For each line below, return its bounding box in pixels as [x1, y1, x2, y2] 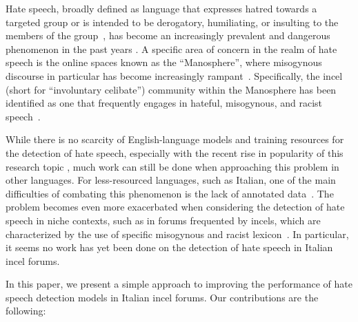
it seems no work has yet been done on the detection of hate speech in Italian [6, 240, 333, 255]
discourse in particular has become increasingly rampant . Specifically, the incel [6, 68, 343, 83]
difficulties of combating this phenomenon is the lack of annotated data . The [6, 186, 334, 200]
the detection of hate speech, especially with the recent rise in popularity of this [6, 145, 344, 160]
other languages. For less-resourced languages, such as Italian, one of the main [6, 173, 336, 187]
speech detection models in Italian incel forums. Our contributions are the [6, 290, 319, 304]
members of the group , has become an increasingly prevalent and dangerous [6, 28, 330, 43]
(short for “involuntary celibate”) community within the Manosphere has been [6, 82, 337, 96]
